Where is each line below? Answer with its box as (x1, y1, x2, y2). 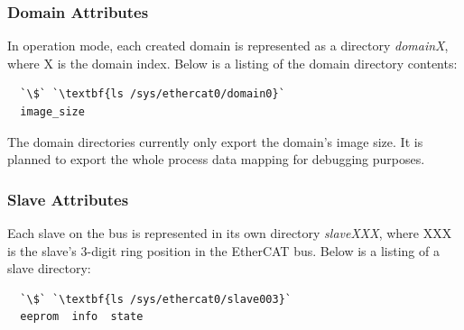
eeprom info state (20, 310, 144, 324)
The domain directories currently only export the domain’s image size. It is (7, 132, 423, 151)
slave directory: (7, 259, 91, 278)
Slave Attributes (7, 188, 129, 210)
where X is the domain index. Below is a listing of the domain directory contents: (7, 53, 458, 72)
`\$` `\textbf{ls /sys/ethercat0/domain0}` (20, 87, 285, 101)
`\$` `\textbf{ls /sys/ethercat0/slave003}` (20, 292, 292, 306)
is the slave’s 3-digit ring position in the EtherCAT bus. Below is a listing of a (7, 241, 440, 260)
